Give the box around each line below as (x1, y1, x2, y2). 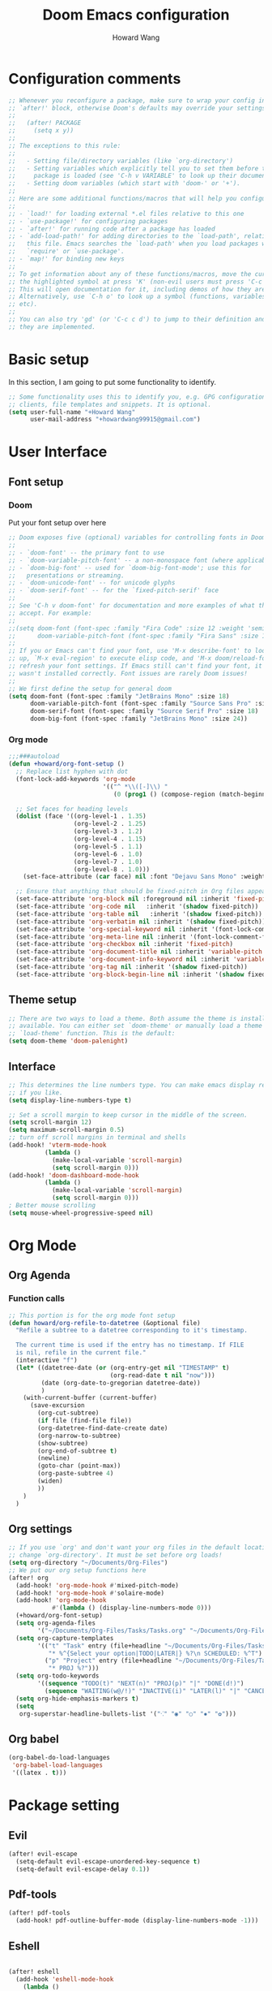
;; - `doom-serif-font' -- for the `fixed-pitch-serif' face (8, 586, 219, 594)
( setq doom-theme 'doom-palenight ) (8, 1037, 129, 1045)
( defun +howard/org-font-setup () (8, 760, 125, 768)
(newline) (37, 1454, 70, 1462)
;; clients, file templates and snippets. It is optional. (8, 400, 212, 408)
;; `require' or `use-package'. (8, 248, 125, 256)
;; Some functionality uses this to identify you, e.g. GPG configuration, (8, 392, 270, 401)
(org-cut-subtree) (37, 1409, 100, 1418)
